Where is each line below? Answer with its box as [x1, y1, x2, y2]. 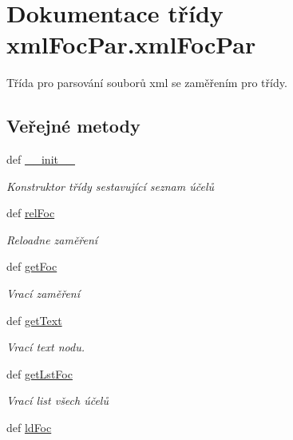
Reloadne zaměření [6, 231, 98, 248]
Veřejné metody [6, 113, 141, 138]
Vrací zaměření [6, 285, 80, 302]
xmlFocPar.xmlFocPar [6, 28, 256, 61]
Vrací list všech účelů [6, 392, 109, 409]
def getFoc [6, 258, 57, 275]
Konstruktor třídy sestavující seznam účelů [6, 177, 215, 194]
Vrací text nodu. [6, 339, 85, 355]
